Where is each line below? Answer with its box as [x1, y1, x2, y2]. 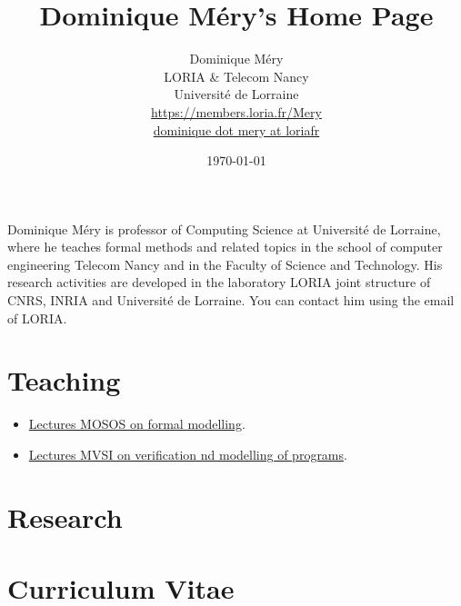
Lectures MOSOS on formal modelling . [28, 414, 246, 433]
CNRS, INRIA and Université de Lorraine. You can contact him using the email [7, 291, 455, 310]
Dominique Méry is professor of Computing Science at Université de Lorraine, [7, 219, 441, 238]
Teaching [7, 362, 121, 399]
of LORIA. [7, 308, 67, 327]
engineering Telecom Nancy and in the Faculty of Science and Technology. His [7, 254, 443, 273]
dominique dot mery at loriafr [153, 120, 320, 139]
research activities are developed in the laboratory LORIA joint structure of [7, 273, 431, 292]
